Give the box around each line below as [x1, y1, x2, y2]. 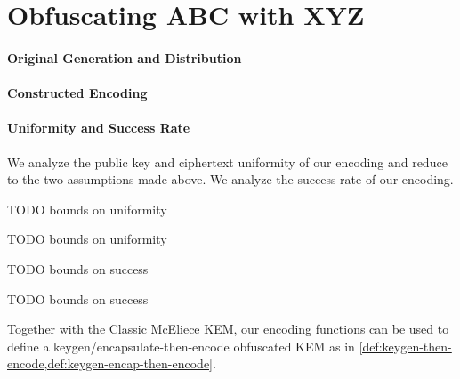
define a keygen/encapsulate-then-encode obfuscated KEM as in [7, 336, 355, 355]
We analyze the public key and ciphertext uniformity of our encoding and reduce [7, 152, 448, 171]
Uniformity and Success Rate [7, 118, 190, 137]
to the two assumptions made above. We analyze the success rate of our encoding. [7, 170, 454, 189]
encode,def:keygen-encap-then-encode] [7, 354, 213, 373]
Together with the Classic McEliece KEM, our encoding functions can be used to [7, 319, 449, 338]
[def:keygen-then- [359, 336, 452, 355]
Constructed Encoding [7, 84, 148, 102]
